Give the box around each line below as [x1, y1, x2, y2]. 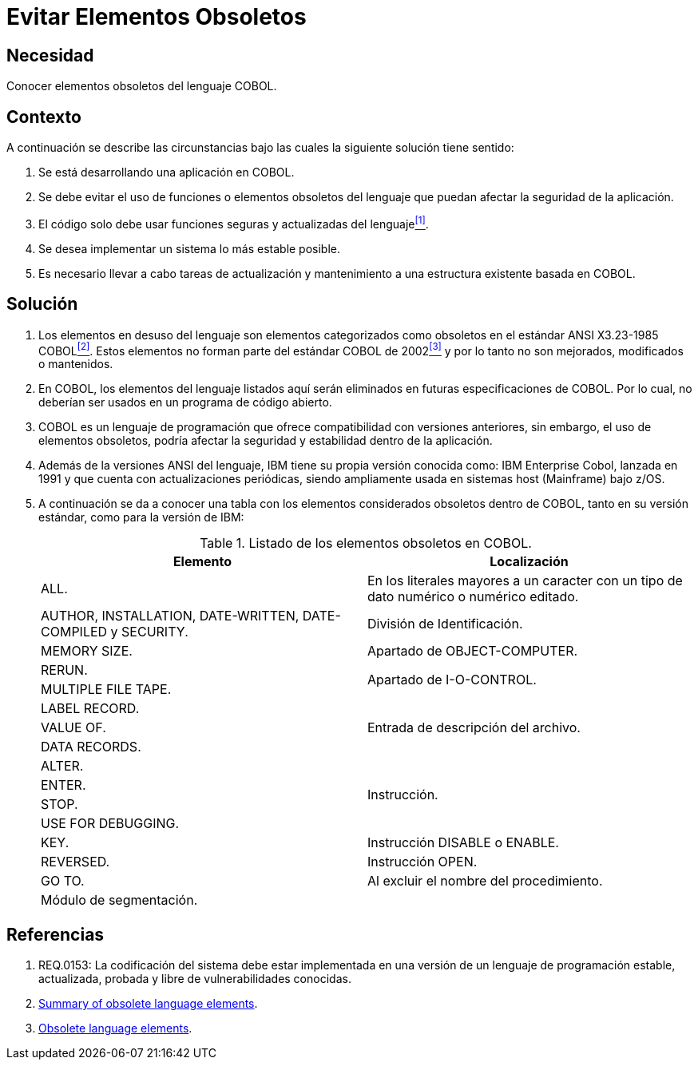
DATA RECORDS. [41, 739, 141, 755]
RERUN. [41, 662, 88, 679]
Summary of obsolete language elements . [38, 997, 258, 1011]
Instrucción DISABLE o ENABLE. [367, 834, 559, 851]
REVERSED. [41, 854, 110, 870]
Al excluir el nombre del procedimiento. [367, 873, 603, 890]
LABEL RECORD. [41, 700, 140, 717]
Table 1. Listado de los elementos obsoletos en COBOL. [200, 535, 532, 552]
